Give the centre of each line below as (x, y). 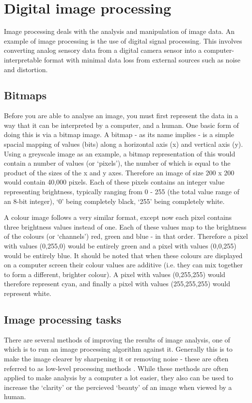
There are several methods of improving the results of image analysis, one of (117, 339)
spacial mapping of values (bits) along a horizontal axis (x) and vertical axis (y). (124, 144)
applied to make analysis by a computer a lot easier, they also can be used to (118, 378)
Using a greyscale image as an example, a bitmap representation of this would (120, 153)
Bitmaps (25, 95)
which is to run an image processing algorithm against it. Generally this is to (118, 349)
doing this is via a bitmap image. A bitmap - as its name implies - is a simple (119, 134)
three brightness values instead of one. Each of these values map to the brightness (125, 226)
